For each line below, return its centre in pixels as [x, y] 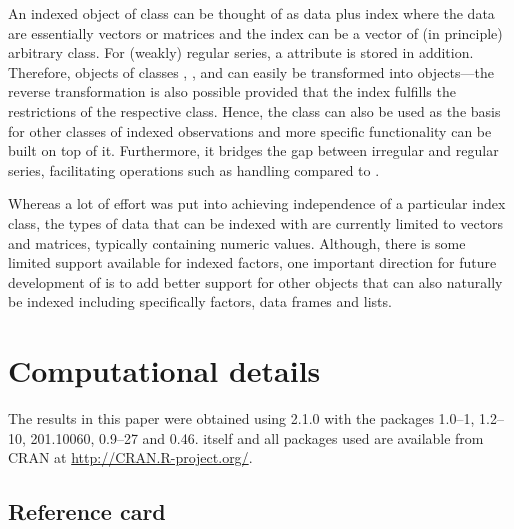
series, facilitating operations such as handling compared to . [194, 169]
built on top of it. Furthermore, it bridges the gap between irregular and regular [253, 150]
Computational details [164, 370]
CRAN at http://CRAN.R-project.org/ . [130, 457]
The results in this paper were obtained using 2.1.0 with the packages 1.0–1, [241, 418]
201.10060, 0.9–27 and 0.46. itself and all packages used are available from [257, 437]
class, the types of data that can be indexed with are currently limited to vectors [256, 222]
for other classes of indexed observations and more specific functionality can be [250, 130]
